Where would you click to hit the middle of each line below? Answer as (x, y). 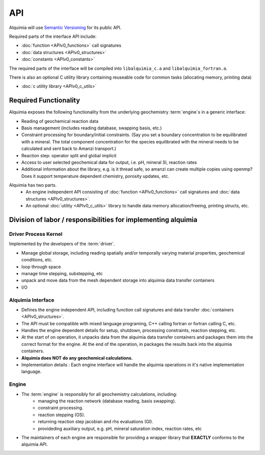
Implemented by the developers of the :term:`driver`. (62, 244)
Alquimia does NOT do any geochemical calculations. (77, 358)
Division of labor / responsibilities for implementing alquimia (103, 220)
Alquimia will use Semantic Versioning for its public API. (65, 28)
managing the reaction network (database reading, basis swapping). (107, 401)
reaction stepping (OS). (62, 415)
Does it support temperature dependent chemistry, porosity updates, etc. (95, 176)
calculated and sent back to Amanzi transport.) (69, 149)
